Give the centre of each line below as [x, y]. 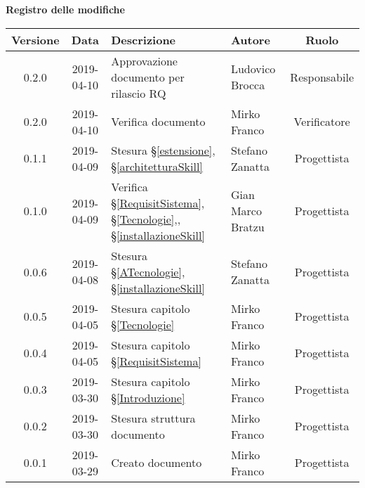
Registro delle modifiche [65, 9]
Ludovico [253, 69]
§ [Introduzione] [148, 397]
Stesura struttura [153, 418]
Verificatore [322, 122]
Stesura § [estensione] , [163, 150]
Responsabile [322, 77]
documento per [148, 77]
